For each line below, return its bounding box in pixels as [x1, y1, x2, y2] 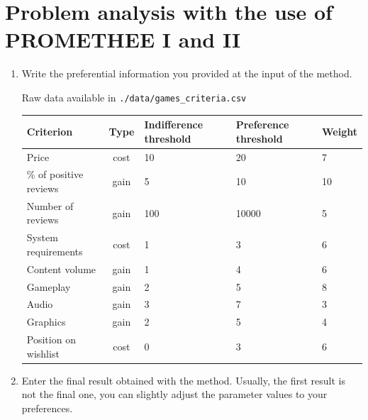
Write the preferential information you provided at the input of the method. [21, 66, 352, 81]
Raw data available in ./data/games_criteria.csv [21, 89, 247, 104]
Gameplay [26, 279, 71, 294]
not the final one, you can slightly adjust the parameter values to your [21, 387, 328, 402]
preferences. [21, 400, 73, 415]
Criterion [26, 123, 73, 138]
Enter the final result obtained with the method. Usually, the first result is [21, 372, 345, 387]
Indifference [144, 117, 203, 132]
